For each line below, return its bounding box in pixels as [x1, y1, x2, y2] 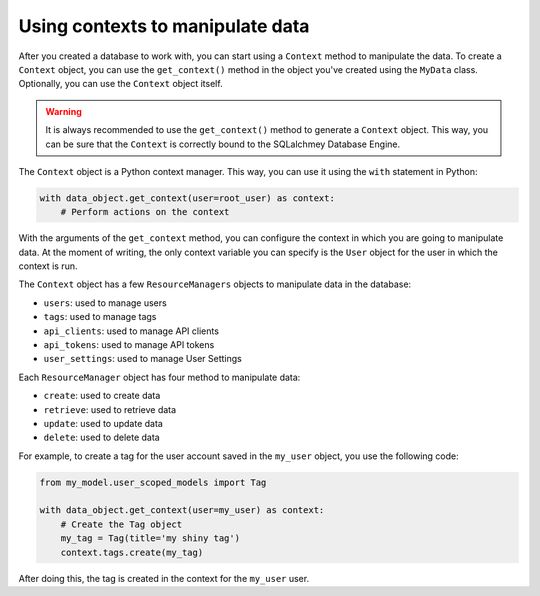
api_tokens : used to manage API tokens [43, 338, 215, 350]
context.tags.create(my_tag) [60, 546, 204, 558]
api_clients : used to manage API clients [43, 325, 220, 337]
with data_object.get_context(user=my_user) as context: [39, 505, 325, 516]
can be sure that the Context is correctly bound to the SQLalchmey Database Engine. [45, 138, 400, 150]
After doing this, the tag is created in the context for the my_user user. [18, 572, 310, 584]
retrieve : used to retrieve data [43, 403, 177, 415]
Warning [45, 105, 82, 117]
